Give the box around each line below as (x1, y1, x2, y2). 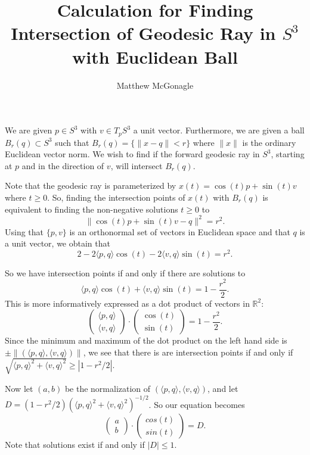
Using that (5, 225, 44, 238)
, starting (271, 148, 305, 160)
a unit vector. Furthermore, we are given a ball (133, 124, 305, 136)
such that (55, 136, 89, 148)
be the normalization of (64, 382, 151, 394)
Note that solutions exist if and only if (5, 438, 145, 451)
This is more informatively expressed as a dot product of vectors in (5, 297, 250, 309)
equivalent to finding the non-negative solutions (5, 202, 178, 215)
